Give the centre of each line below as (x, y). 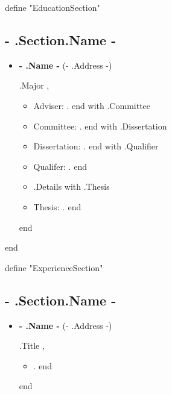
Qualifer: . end (60, 166)
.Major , (34, 85)
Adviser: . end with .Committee (92, 105)
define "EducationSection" (53, 7)
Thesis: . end (57, 206)
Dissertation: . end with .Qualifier (96, 146)
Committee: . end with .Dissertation (100, 126)
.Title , (32, 346)
